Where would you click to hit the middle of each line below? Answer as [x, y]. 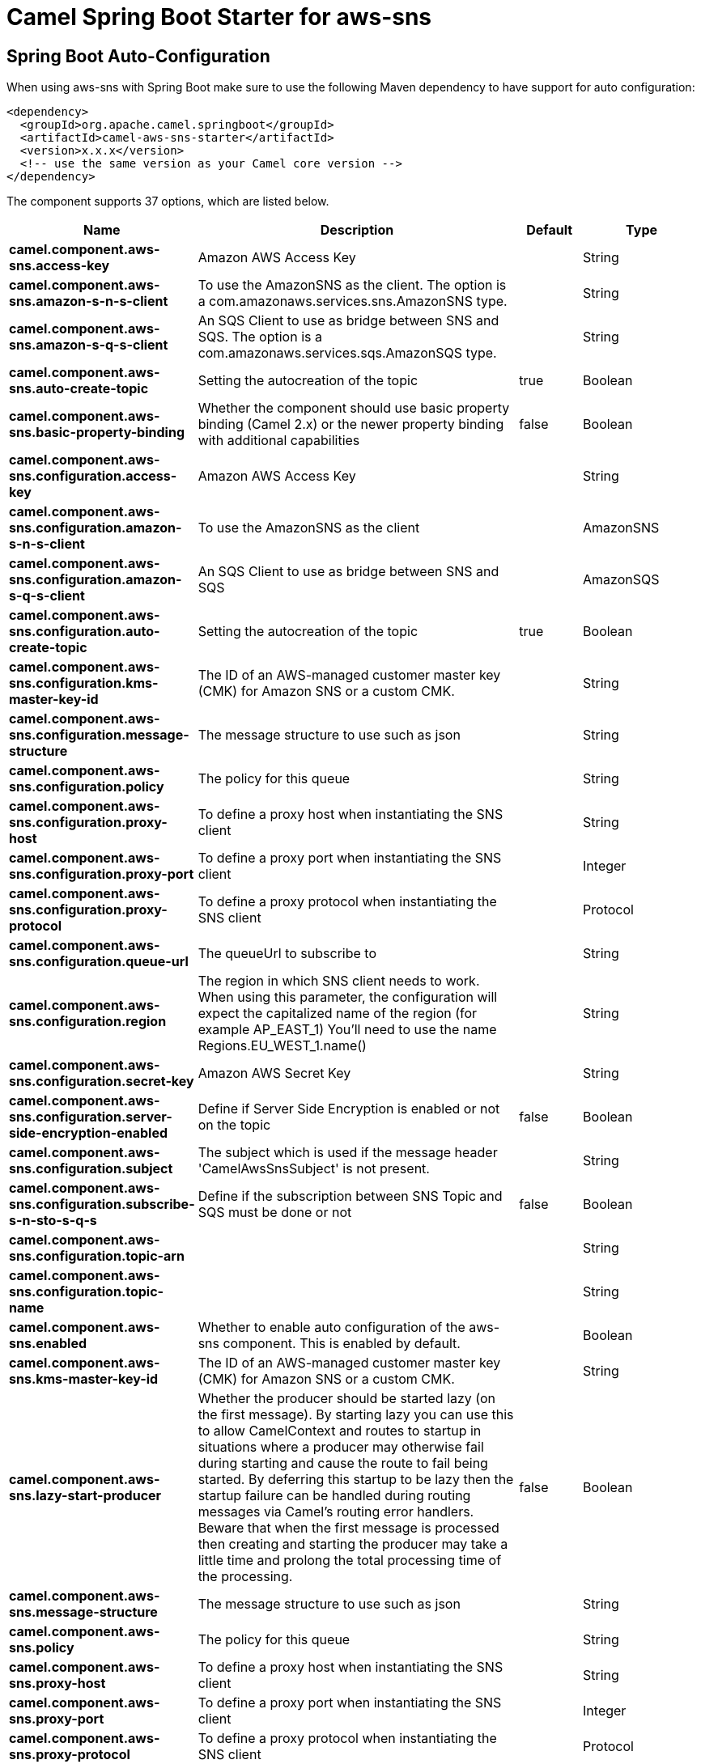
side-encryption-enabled [89, 1133]
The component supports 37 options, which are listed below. [168, 201]
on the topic [234, 1125]
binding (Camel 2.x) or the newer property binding [351, 424]
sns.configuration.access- [93, 476]
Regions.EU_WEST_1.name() [282, 1046]
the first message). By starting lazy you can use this [356, 1415]
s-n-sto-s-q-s [53, 1221]
